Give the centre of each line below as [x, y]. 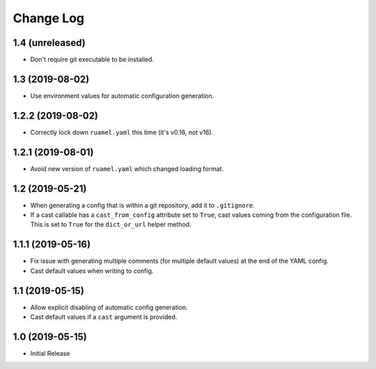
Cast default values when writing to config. [92, 270]
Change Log [49, 18]
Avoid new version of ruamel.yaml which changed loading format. [127, 169]
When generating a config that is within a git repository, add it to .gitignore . [143, 205]
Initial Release [50, 353]
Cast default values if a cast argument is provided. [104, 317]
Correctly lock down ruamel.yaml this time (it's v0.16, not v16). [122, 132]
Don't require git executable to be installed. [92, 60]
